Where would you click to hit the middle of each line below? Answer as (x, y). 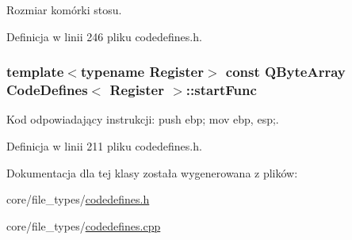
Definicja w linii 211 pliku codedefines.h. (104, 145)
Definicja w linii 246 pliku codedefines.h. (104, 36)
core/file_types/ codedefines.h (78, 199)
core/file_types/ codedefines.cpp (84, 225)
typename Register (142, 72)
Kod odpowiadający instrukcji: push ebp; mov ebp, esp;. (143, 119)
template (35, 72)
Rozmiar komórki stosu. (64, 10)
